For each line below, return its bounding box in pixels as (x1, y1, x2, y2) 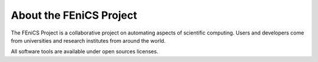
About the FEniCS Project (11, 9, 138, 22)
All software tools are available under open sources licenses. (11, 48, 158, 55)
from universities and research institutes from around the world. (11, 37, 166, 44)
